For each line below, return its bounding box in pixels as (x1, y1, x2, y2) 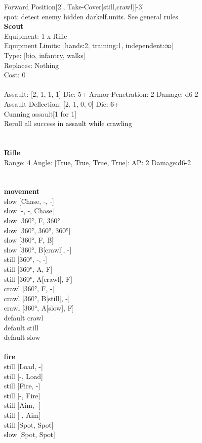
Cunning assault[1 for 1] (4, 108, 77, 119)
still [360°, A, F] (4, 264, 53, 274)
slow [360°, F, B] (4, 235, 54, 245)
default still (4, 322, 39, 332)
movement (4, 186, 40, 196)
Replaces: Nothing (4, 60, 59, 70)
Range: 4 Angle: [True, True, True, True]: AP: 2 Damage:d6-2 (4, 157, 191, 167)
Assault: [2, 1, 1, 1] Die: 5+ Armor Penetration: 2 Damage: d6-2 (4, 89, 199, 99)
